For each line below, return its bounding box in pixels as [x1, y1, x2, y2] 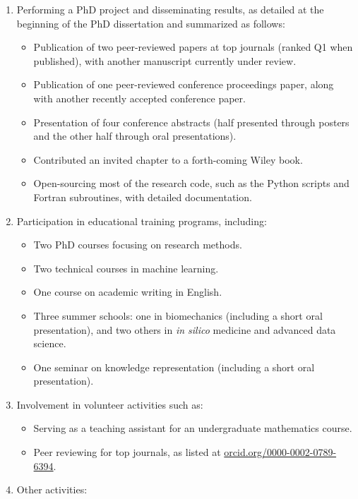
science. [33, 336, 66, 351]
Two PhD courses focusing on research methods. [33, 237, 242, 252]
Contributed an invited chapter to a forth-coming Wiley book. [33, 152, 303, 167]
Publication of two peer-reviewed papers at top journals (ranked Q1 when [33, 40, 353, 54]
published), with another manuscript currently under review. [33, 53, 297, 68]
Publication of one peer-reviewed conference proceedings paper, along [33, 77, 334, 92]
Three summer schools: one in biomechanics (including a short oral [33, 308, 323, 323]
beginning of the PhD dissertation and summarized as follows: [16, 16, 285, 30]
